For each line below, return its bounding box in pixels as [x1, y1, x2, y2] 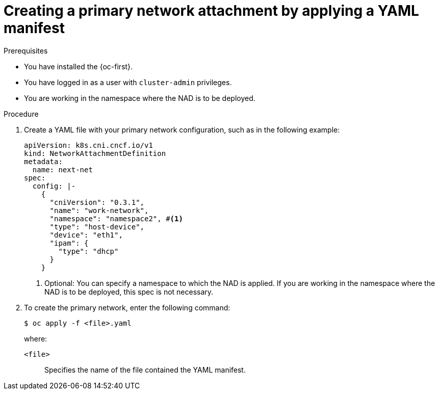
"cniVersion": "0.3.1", [49, 198, 145, 206]
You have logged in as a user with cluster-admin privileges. [24, 77, 232, 87]
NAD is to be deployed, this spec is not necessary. [44, 287, 214, 296]
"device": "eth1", [49, 230, 123, 239]
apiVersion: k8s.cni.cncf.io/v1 [24, 141, 153, 149]
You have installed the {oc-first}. [24, 62, 133, 71]
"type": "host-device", [49, 222, 145, 231]
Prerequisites [4, 46, 48, 55]
